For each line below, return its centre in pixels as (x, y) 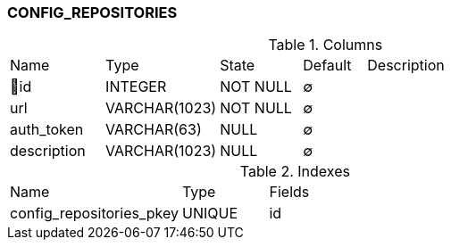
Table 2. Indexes (295, 172)
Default (327, 66)
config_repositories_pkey (94, 214)
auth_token (47, 130)
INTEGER (136, 87)
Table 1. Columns (326, 45)
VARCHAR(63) (154, 130)
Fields (289, 192)
